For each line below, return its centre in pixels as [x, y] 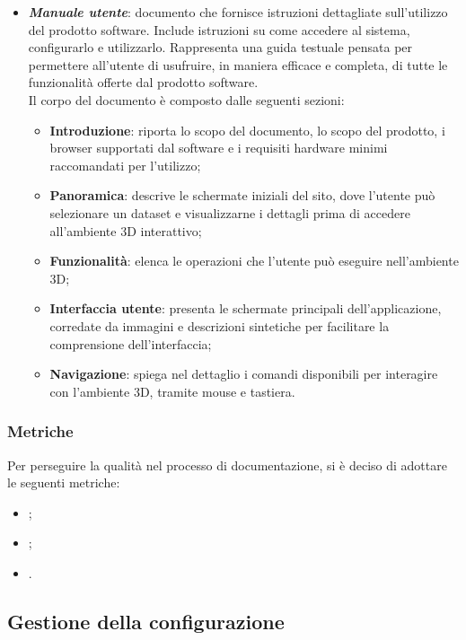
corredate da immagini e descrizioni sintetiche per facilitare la [220, 325]
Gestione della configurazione [146, 621]
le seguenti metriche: [64, 482]
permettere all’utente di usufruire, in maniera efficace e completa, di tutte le [238, 64]
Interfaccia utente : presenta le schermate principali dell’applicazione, [246, 308]
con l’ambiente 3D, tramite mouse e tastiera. [172, 391]
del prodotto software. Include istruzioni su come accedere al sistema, [219, 29]
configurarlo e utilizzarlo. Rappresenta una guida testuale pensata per [220, 47]
